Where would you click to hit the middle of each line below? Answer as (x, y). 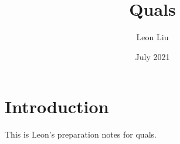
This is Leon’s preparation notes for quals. (81, 134)
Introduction (57, 106)
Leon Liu (152, 37)
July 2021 (152, 56)
